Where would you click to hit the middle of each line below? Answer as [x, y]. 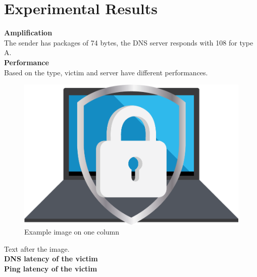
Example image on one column [72, 232]
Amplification [28, 33]
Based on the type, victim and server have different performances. [106, 72]
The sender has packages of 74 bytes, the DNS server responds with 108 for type [129, 42]
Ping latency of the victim [51, 268]
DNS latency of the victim [51, 259]
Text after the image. [37, 248]
